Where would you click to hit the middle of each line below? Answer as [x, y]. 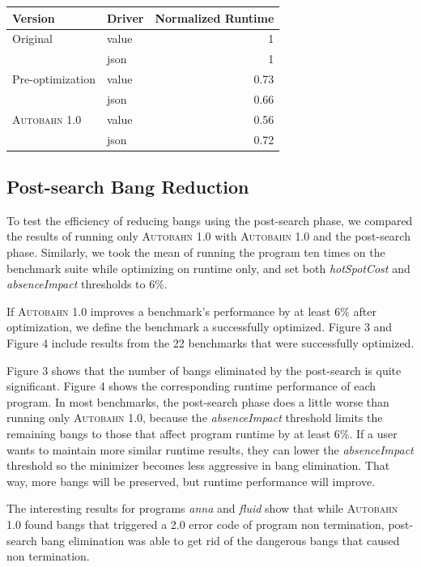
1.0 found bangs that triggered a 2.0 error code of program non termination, [196, 524]
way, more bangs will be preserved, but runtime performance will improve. [191, 481]
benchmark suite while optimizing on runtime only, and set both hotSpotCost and [208, 268]
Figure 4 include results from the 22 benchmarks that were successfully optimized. [210, 343]
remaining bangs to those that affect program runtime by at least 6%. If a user [202, 433]
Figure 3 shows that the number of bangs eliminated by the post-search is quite [204, 370]
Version [34, 17]
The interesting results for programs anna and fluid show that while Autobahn [202, 508]
